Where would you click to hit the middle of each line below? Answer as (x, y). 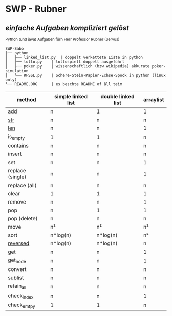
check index (21, 296)
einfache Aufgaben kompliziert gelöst (67, 28)
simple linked (71, 96)
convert (17, 269)
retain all (17, 286)
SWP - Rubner (36, 9)
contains (18, 146)
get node (17, 261)
